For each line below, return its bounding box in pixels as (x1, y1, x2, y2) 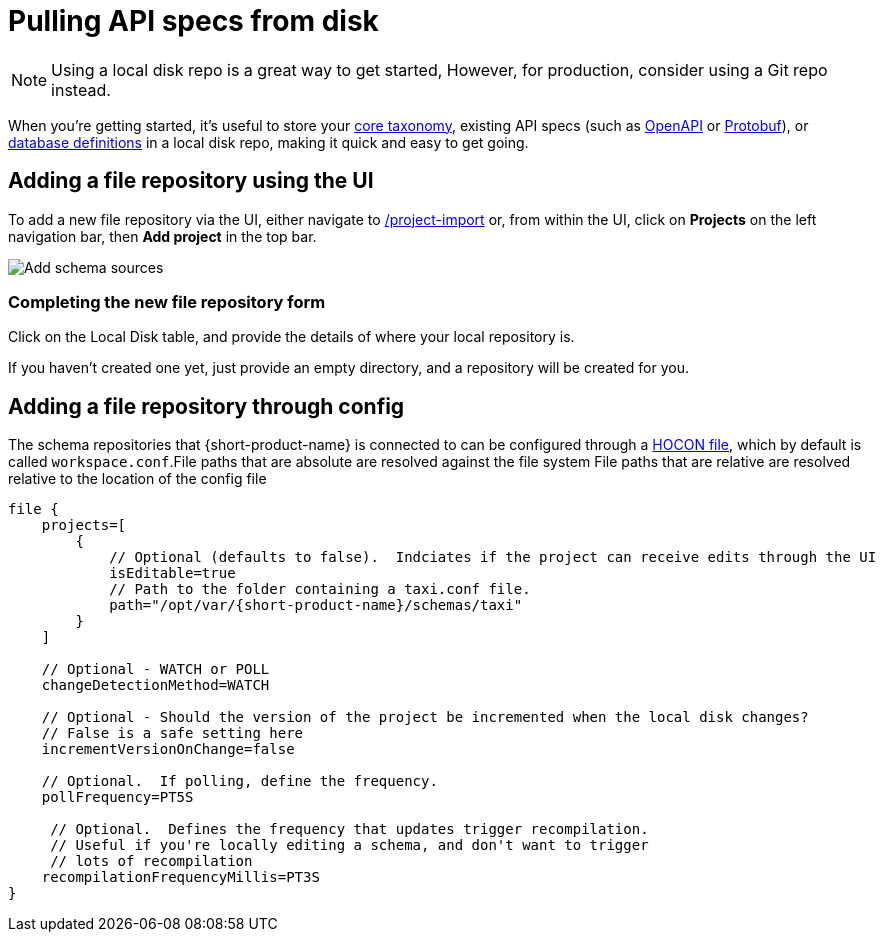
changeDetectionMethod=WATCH (41, 677, 270, 694)
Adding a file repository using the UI (8, 168, 374, 194)
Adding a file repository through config (8, 393, 405, 419)
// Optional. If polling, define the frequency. (41, 773, 438, 790)
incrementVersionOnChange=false (41, 741, 295, 758)
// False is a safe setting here (41, 725, 304, 742)
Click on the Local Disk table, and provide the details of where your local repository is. (8, 328, 575, 346)
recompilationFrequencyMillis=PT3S (41, 869, 320, 886)
